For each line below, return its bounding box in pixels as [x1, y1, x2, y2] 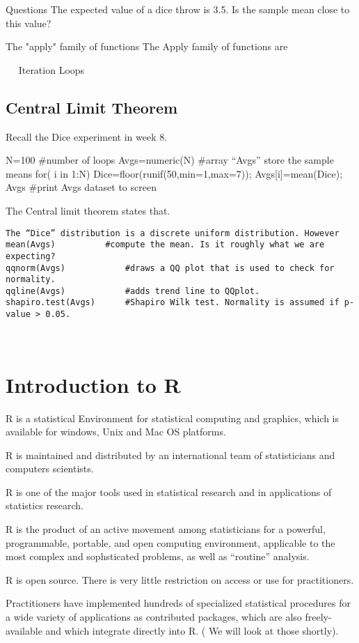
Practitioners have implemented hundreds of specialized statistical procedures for [6, 596, 351, 610]
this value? [6, 15, 51, 30]
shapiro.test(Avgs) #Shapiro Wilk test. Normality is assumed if [6, 297, 340, 308]
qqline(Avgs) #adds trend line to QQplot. [6, 286, 260, 296]
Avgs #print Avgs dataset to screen [6, 180, 157, 194]
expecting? [6, 251, 56, 261]
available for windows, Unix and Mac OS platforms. [6, 424, 226, 439]
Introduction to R [6, 370, 181, 398]
